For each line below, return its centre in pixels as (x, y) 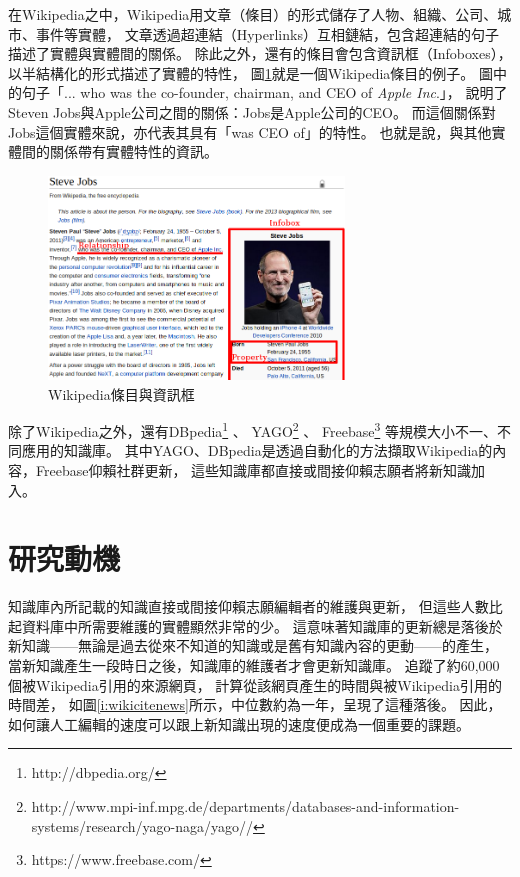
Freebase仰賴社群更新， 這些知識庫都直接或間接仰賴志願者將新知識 (253, 469)
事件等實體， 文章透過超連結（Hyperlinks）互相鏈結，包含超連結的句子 (267, 33)
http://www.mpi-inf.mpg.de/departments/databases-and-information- (245, 806)
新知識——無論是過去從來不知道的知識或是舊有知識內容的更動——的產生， (253, 645)
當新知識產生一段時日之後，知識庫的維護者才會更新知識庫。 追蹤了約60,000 (254, 665)
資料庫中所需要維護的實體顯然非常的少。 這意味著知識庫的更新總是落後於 (262, 625)
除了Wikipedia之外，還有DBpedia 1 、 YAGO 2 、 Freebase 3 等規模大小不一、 (252, 429)
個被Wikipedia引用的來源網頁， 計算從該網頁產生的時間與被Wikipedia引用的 (255, 684)
